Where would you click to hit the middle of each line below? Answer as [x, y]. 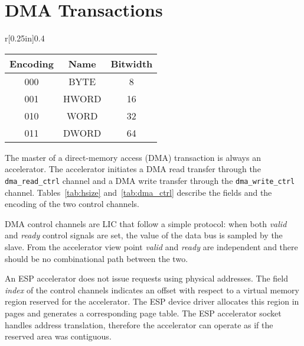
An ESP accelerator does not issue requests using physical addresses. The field [147, 278]
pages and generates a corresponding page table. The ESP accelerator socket [143, 313]
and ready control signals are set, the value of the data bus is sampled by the [144, 235]
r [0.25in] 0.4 [25, 38]
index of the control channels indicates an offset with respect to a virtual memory [152, 290]
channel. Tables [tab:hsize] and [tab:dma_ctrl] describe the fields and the [138, 192]
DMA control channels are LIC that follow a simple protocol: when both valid [146, 223]
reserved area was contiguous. [58, 336]
